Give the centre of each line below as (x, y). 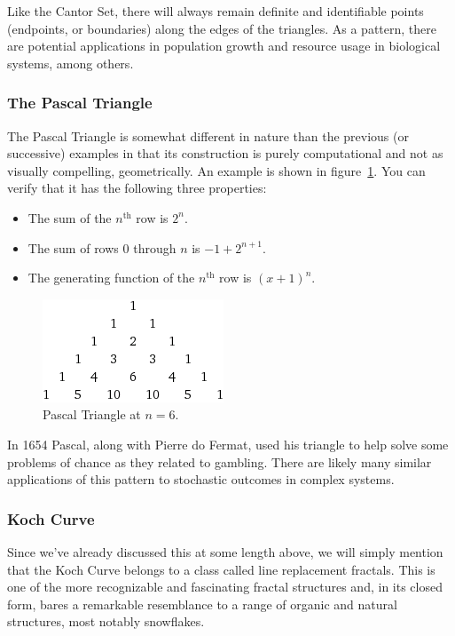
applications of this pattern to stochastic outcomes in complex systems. (201, 479)
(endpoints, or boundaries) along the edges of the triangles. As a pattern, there (222, 28)
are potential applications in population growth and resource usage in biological (224, 46)
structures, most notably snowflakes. (106, 621)
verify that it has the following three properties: (137, 188)
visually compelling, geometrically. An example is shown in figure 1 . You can (216, 170)
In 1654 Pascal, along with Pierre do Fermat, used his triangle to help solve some (228, 444)
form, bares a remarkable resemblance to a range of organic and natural (202, 604)
